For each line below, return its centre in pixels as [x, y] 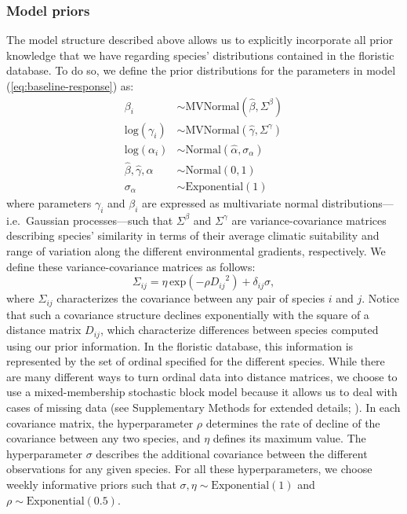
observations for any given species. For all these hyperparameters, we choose [189, 469]
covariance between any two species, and [104, 438]
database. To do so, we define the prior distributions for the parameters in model [201, 70]
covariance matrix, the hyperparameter [100, 422]
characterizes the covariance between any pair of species [191, 298]
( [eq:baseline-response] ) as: [70, 86]
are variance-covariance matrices [309, 220]
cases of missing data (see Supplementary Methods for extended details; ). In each [203, 408]
